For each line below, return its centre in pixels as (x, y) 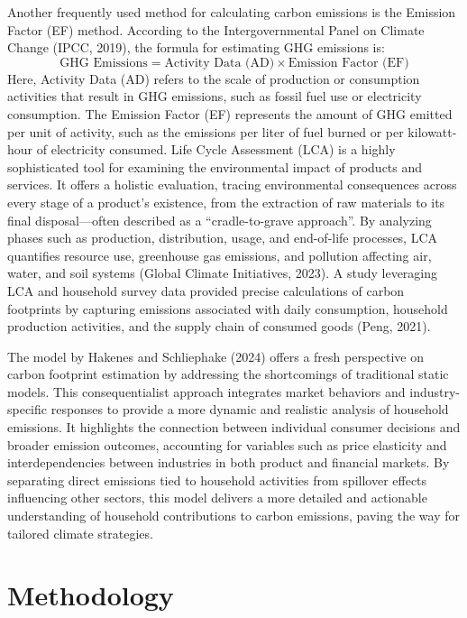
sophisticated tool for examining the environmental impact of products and (215, 166)
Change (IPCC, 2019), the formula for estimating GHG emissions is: (196, 47)
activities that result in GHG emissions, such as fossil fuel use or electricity (215, 96)
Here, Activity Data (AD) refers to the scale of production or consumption (214, 78)
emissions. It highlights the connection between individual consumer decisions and (234, 427)
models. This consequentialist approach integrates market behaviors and (206, 391)
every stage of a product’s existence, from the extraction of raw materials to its (226, 202)
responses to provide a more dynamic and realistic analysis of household (250, 409)
